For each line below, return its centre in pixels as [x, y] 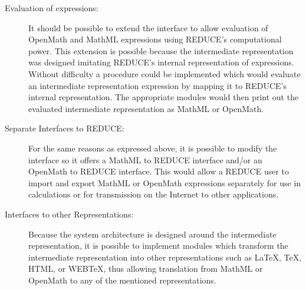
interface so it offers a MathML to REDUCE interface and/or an [145, 159]
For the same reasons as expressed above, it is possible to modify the [153, 148]
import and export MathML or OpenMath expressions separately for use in [165, 182]
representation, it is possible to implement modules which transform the [158, 245]
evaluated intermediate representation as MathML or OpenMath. [146, 108]
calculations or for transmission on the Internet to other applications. [154, 194]
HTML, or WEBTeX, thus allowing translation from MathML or [146, 268]
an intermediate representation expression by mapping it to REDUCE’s [157, 85]
